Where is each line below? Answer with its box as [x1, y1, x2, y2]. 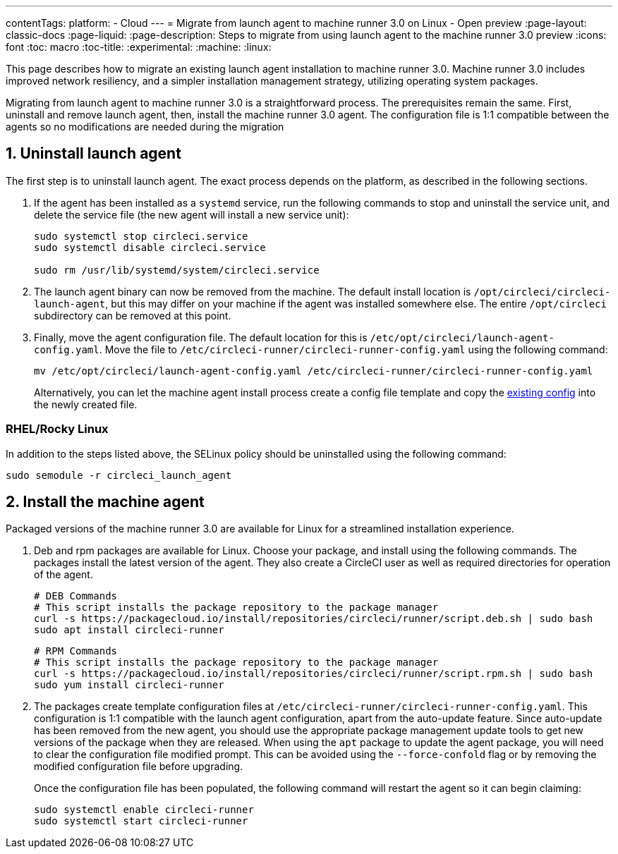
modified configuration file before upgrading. [34, 760, 243, 773]
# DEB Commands [34, 590, 118, 602]
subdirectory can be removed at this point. [34, 309, 231, 322]
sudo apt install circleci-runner [34, 624, 224, 636]
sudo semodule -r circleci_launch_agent [6, 469, 232, 481]
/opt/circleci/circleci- [473, 286, 611, 298]
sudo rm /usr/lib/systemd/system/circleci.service [34, 264, 320, 276]
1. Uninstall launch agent [6, 145, 181, 163]
